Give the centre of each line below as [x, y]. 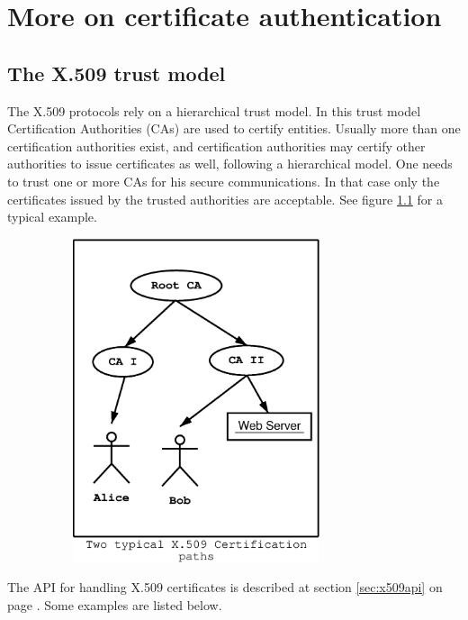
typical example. [52, 217]
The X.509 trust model [117, 73]
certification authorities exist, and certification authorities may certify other [216, 146]
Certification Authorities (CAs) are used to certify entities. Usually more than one [234, 128]
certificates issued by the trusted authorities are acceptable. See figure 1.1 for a [225, 199]
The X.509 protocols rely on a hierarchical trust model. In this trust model [214, 110]
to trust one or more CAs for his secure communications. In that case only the [224, 181]
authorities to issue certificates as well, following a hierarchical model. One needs [230, 164]
